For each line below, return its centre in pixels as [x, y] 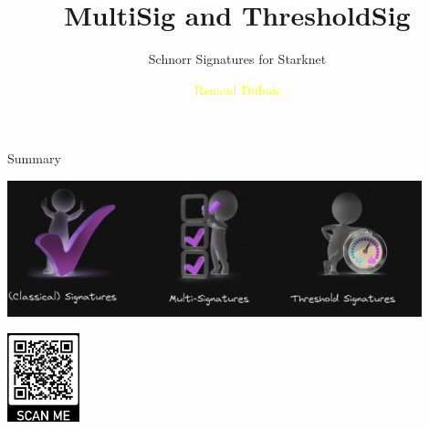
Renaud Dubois [237, 89]
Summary [34, 158]
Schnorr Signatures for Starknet [237, 59]
